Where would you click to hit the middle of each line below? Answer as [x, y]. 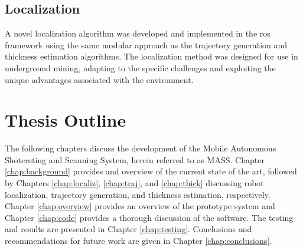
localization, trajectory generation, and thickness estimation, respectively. [138, 194]
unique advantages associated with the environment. [99, 79]
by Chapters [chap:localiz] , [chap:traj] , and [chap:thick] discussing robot [134, 183]
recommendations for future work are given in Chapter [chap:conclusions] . [139, 241]
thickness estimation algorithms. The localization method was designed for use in [151, 56]
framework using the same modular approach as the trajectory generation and [146, 44]
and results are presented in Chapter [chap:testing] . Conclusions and [128, 229]
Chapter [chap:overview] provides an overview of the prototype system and [140, 206]
